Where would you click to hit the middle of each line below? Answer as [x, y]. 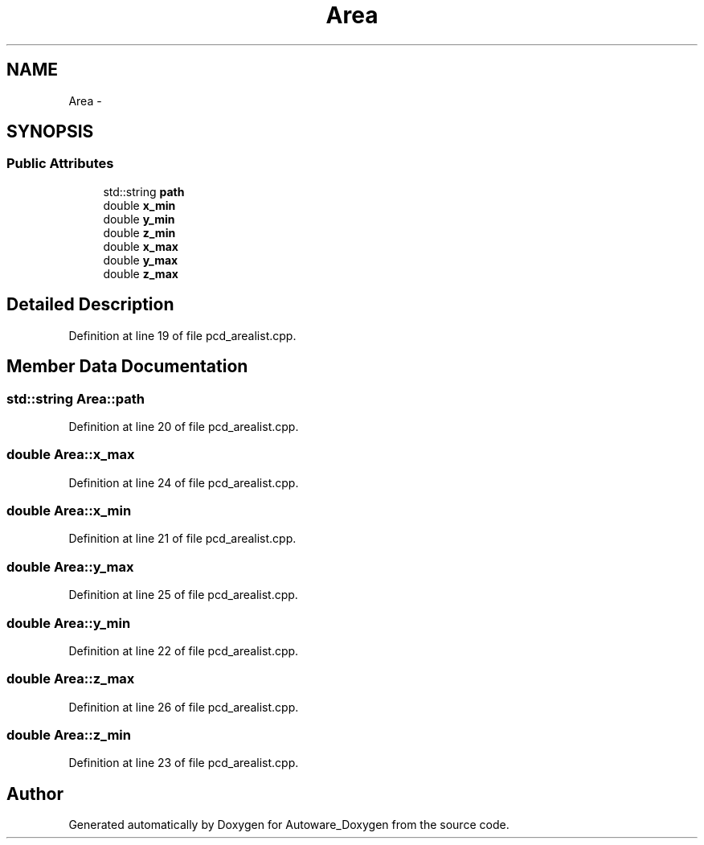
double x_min [139, 205]
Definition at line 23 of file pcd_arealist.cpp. [184, 763]
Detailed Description [90, 305]
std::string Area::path [76, 398]
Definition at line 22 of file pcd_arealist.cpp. [184, 650]
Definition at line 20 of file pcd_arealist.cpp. [184, 426]
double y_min [139, 219]
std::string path [144, 191]
